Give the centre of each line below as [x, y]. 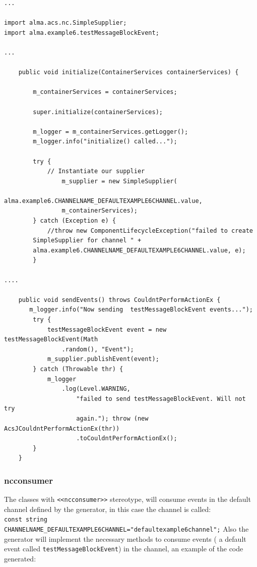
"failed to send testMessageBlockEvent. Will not [161, 399]
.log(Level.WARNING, [96, 389]
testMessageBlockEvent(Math [51, 340]
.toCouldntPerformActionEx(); [127, 439]
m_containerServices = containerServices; [105, 92]
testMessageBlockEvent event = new [107, 329]
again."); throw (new [112, 418]
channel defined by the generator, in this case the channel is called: [108, 509]
